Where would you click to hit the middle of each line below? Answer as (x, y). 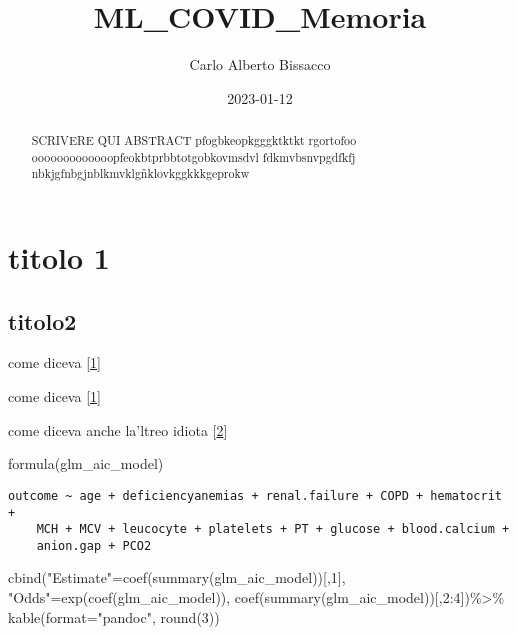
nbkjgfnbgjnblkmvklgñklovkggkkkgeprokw (140, 173)
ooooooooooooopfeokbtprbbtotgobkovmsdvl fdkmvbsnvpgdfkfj (193, 156)
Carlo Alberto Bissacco (260, 64)
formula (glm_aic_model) (86, 463)
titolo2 (42, 320)
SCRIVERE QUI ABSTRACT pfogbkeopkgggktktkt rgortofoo (194, 140)
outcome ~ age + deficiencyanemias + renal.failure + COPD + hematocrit (255, 495)
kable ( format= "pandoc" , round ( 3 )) (114, 616)
